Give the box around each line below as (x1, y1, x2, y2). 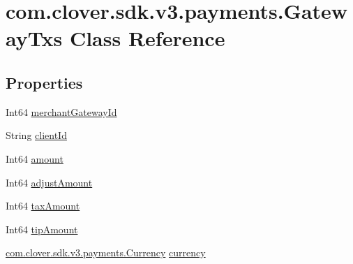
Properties (6, 71, 83, 93)
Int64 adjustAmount (6, 175, 93, 189)
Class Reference (69, 24, 225, 52)
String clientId (6, 128, 67, 142)
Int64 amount (6, 151, 63, 166)
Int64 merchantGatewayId (6, 104, 117, 119)
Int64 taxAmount (6, 198, 80, 213)
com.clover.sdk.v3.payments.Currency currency (6, 245, 206, 260)
